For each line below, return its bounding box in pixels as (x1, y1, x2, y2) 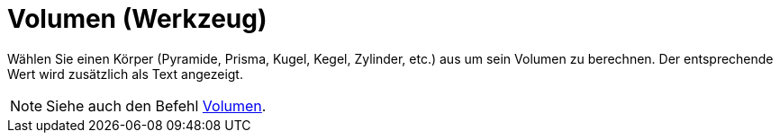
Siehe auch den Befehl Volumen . (46, 96, 267, 115)
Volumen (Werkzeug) (7, 4, 268, 34)
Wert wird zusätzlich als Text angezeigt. (7, 66, 243, 82)
